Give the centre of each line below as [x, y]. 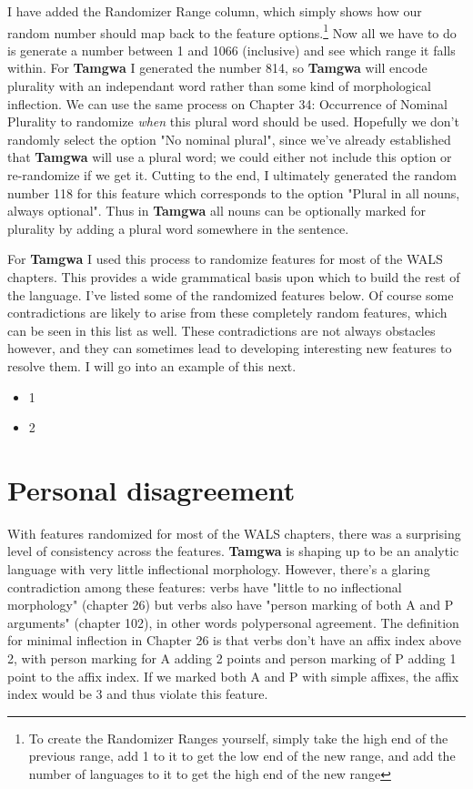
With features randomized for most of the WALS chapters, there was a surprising [234, 533]
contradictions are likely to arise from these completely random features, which [227, 313]
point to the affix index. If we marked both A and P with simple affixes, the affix [233, 676]
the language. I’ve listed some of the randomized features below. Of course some [231, 294]
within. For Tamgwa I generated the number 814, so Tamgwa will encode [217, 68]
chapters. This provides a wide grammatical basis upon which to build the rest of [234, 276]
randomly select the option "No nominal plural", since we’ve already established [229, 139]
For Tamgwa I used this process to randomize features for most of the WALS [225, 259]
